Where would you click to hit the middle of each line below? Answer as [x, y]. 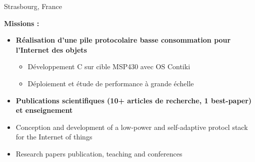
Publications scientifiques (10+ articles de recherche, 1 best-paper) [134, 100]
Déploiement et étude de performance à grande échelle [111, 83]
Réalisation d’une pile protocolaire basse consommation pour [123, 40]
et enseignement [44, 110]
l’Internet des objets [51, 49]
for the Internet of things [54, 137]
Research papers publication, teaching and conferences [99, 153]
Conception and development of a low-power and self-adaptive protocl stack [132, 127]
